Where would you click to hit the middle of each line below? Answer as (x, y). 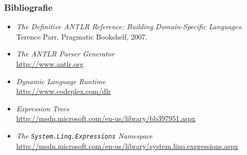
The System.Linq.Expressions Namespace (84, 135)
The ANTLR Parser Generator (65, 54)
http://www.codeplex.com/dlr (63, 91)
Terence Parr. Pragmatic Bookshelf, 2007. (82, 36)
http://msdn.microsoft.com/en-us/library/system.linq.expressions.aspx (127, 146)
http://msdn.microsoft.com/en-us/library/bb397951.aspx (106, 118)
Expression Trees (43, 108)
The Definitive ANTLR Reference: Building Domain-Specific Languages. (130, 26)
